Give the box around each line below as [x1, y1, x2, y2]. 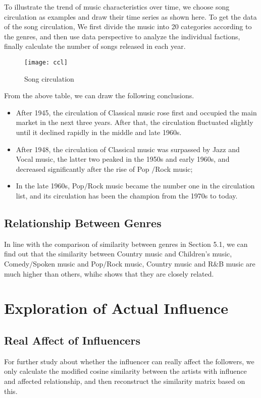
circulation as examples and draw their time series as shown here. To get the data [4, 11, 257, 22]
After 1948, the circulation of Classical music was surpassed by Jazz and [16, 144, 240, 154]
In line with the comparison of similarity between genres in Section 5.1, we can [4, 238, 248, 249]
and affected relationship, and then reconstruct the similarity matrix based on [4, 375, 245, 386]
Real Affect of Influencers [4, 332, 140, 348]
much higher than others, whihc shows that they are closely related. [4, 268, 214, 279]
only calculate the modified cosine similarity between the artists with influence [4, 366, 247, 376]
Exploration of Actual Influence [4, 298, 228, 318]
